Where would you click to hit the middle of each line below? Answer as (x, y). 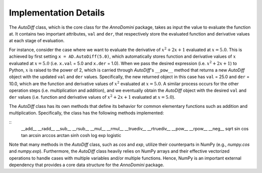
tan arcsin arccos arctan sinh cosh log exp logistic (71, 136)
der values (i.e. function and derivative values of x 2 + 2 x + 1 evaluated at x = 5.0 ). (92, 97)
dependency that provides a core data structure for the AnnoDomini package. (87, 165)
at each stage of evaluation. (37, 41)
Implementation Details (57, 13)
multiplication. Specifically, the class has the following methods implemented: (87, 113)
